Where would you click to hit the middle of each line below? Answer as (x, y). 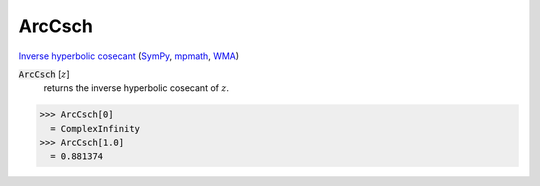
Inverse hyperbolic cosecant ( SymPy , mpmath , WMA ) (129, 56)
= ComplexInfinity (95, 128)
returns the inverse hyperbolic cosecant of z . (136, 88)
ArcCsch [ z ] (44, 74)
